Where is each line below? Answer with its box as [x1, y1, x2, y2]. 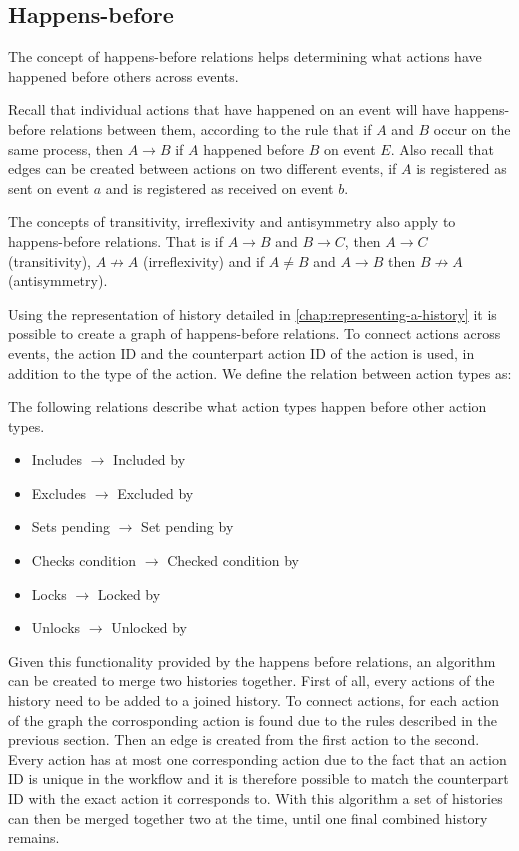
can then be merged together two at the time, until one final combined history [8, 807, 488, 828]
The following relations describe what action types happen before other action [8, 396, 487, 417]
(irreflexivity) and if [143, 250, 265, 271]
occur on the [433, 118, 511, 139]
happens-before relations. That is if [8, 230, 223, 251]
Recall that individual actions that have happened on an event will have [8, 99, 450, 120]
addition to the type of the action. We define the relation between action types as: [8, 362, 512, 383]
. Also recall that [390, 138, 494, 159]
